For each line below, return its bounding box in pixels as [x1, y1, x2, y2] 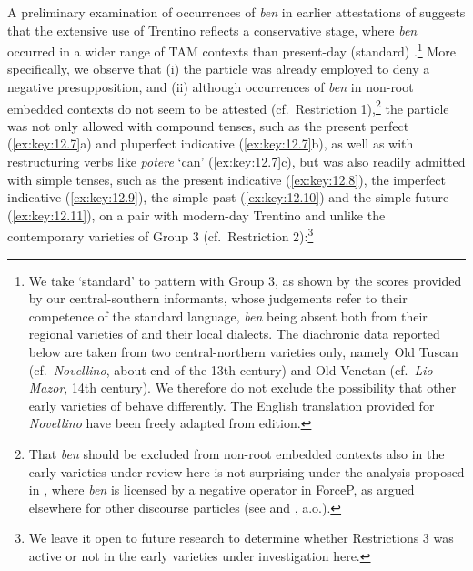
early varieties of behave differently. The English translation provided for [28, 395, 435, 414]
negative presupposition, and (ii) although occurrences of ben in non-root [7, 77, 414, 97]
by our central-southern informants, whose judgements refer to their [28, 289, 408, 308]
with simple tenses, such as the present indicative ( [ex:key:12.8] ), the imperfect [7, 169, 446, 189]
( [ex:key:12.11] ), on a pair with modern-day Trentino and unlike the [7, 205, 386, 224]
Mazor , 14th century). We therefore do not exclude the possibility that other [28, 378, 457, 397]
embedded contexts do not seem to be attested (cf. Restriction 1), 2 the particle [7, 96, 449, 117]
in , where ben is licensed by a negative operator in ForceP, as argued [28, 480, 415, 499]
